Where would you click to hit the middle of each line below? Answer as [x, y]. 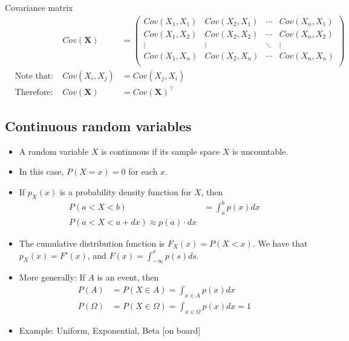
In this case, [41, 171]
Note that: [34, 76]
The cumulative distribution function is [92, 243]
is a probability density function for [126, 191]
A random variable [54, 151]
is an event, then [128, 277]
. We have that [280, 243]
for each [143, 171]
